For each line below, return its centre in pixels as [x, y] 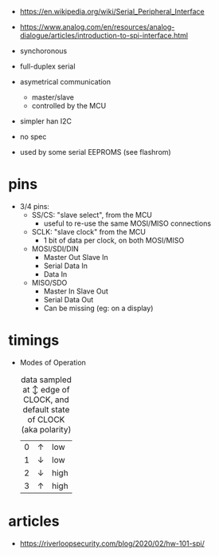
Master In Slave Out [76, 291]
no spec [33, 136]
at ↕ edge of [46, 389]
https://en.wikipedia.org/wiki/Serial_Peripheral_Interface [112, 12]
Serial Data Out [68, 299]
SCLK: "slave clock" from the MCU [88, 231]
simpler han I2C [46, 121]
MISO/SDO [49, 282]
